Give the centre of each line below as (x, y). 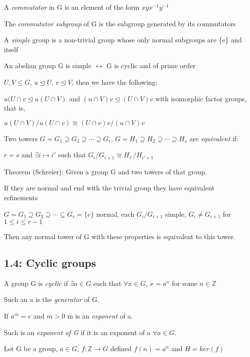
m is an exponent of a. (100, 316)
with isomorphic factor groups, (201, 98)
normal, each (115, 214)
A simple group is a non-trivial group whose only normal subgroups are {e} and (123, 40)
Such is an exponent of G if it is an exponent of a (77, 332)
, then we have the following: (115, 82)
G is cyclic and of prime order (151, 66)
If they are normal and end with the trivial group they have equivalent (109, 188)
